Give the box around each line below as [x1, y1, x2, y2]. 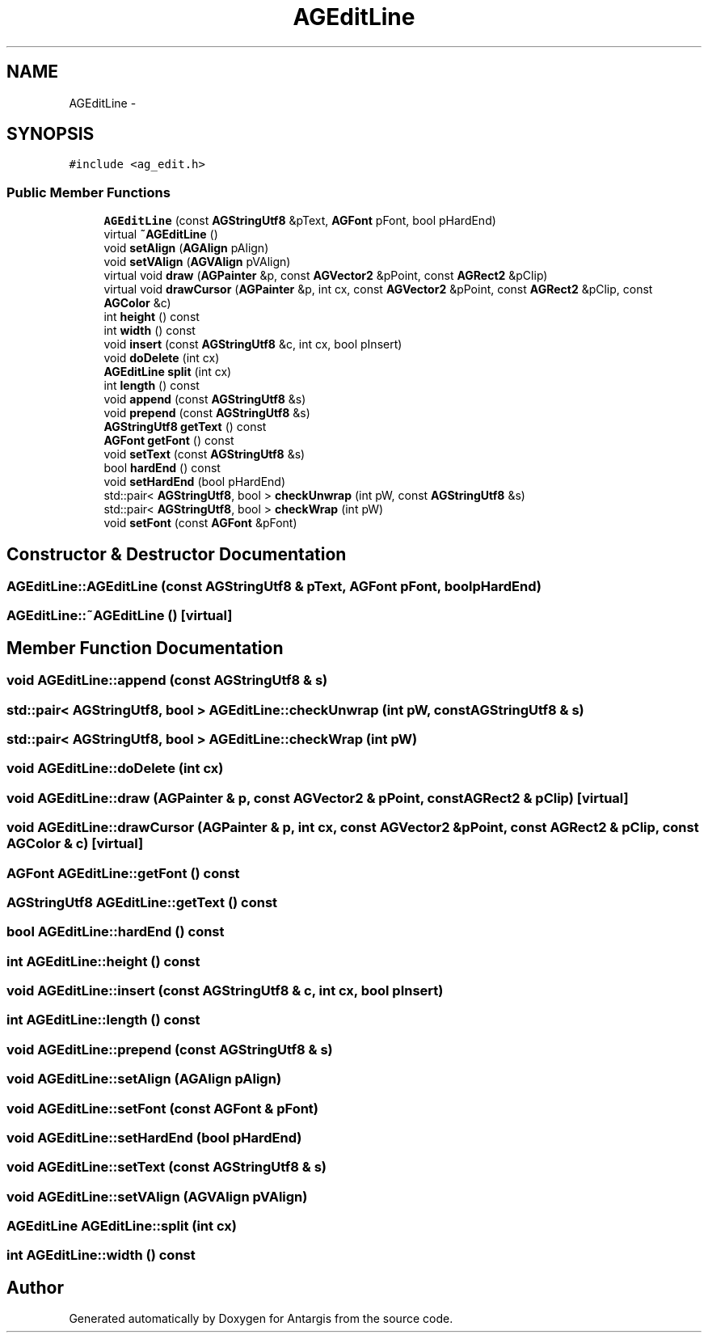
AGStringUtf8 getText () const [103, 420, 267, 434]
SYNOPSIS [6, 124, 95, 145]
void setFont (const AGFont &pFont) [103, 516, 297, 530]
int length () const [103, 378, 200, 393]
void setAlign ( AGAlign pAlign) [103, 241, 269, 256]
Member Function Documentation [6, 637, 284, 658]
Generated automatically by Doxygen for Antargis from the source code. [69, 1312, 453, 1326]
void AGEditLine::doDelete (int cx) [6, 760, 224, 777]
